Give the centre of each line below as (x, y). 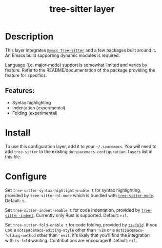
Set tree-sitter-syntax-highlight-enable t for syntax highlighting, (73, 190)
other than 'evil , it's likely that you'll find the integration (93, 235)
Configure (26, 176)
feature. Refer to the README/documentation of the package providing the (80, 70)
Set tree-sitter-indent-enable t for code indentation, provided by (73, 210)
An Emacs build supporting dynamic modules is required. (62, 55)
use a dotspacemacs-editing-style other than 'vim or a (60, 230)
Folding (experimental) (35, 113)
